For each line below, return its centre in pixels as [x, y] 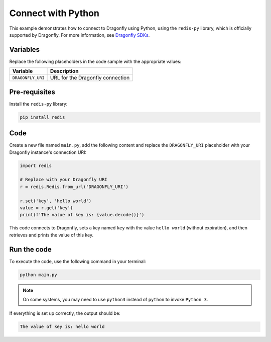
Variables [25, 50]
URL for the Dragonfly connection [90, 78]
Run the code [31, 249]
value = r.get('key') [46, 208]
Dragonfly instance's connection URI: [48, 152]
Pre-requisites [32, 92]
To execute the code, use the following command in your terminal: [78, 261]
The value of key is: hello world [62, 327]
